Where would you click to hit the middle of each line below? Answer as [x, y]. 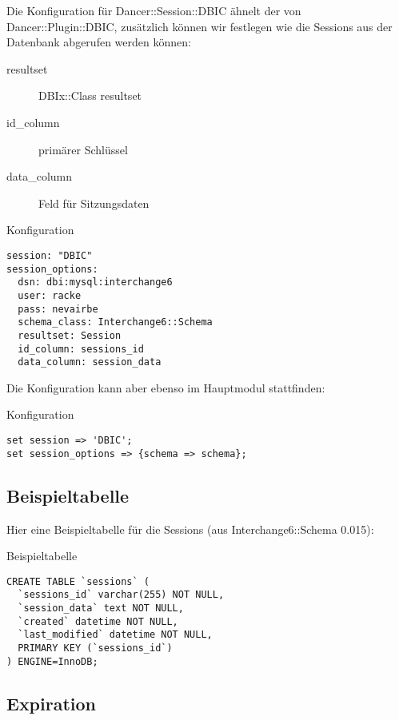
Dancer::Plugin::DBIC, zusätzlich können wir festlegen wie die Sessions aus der [199, 26]
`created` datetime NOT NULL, [98, 621]
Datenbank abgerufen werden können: [99, 42]
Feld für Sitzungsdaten [94, 203]
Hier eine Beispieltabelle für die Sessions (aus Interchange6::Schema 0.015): [190, 529]
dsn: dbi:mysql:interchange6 [95, 282]
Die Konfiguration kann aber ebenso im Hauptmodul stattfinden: [166, 387]
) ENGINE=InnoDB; [52, 661]
